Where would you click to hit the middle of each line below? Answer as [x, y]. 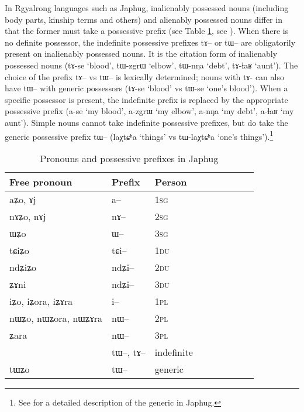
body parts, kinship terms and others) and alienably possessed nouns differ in [144, 19]
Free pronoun [41, 181]
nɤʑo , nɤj [28, 216]
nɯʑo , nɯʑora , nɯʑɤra [56, 318]
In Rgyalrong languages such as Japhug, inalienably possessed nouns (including [147, 8]
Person [171, 181]
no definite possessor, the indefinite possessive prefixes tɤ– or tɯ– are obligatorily [150, 42]
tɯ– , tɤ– [129, 352]
